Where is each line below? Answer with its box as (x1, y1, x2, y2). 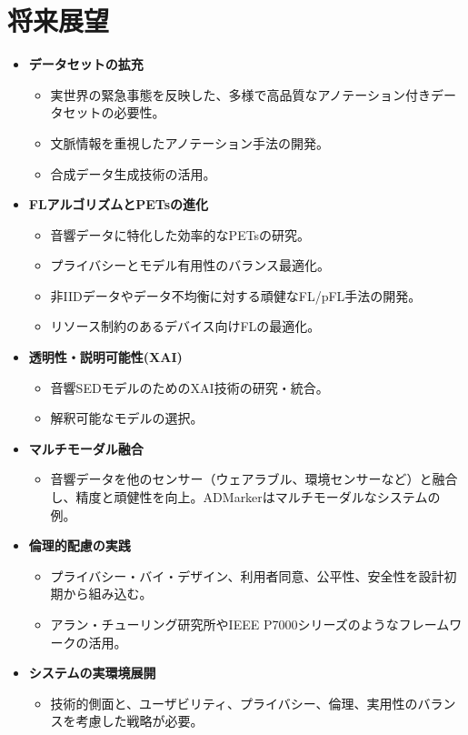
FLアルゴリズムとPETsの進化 (28, 195, 209, 214)
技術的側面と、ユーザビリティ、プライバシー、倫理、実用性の (50, 693, 418, 712)
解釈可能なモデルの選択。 (50, 408, 204, 428)
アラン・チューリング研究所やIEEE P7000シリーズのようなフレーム (50, 615, 450, 633)
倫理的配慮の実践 (28, 536, 131, 555)
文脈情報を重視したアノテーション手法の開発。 (50, 133, 330, 152)
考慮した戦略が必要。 (75, 711, 204, 730)
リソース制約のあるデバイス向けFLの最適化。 (50, 317, 321, 336)
